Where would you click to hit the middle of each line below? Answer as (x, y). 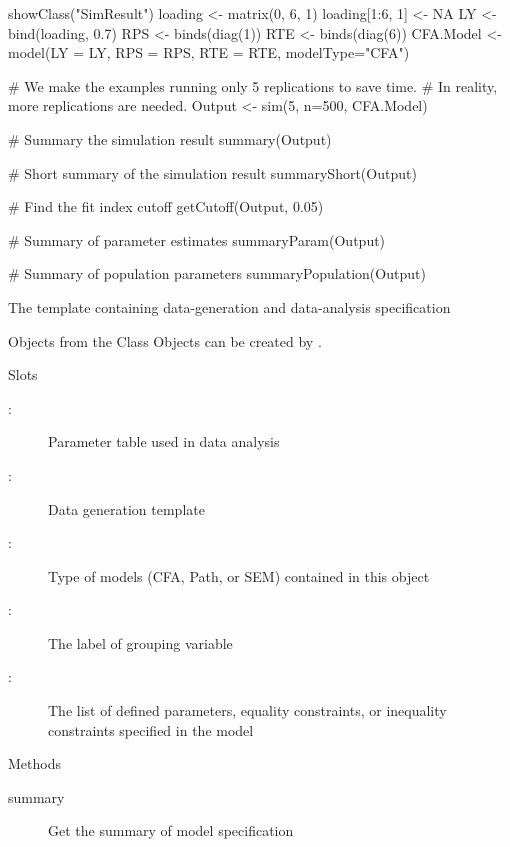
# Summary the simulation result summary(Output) (170, 138)
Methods (34, 763)
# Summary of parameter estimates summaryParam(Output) (197, 239)
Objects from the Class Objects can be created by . (165, 340)
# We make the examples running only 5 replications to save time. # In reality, (253, 85)
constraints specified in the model (151, 729)
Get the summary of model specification (171, 830)
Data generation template (126, 508)
